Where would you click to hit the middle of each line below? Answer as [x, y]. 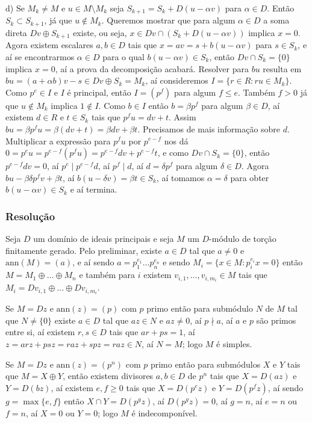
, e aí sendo [93, 262]
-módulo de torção [243, 239]
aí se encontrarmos [40, 56]
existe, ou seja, [100, 32]
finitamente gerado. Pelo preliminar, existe [84, 250]
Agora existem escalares [49, 45]
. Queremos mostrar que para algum [168, 20]
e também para [107, 275]
